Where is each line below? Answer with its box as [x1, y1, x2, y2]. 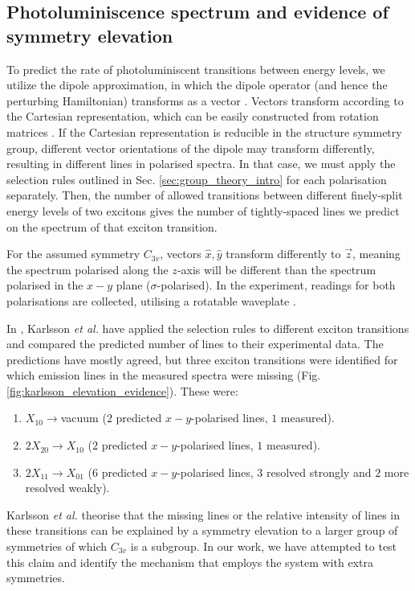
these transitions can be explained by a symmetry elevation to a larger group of [6, 522, 398, 539]
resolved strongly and [266, 463, 372, 480]
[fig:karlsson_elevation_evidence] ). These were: [6, 382, 238, 399]
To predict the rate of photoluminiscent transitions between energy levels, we [6, 60, 385, 77]
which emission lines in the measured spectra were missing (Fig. [6, 367, 321, 384]
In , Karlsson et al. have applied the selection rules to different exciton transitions [6, 319, 409, 336]
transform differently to [226, 245, 341, 262]
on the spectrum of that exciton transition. [6, 218, 218, 235]
